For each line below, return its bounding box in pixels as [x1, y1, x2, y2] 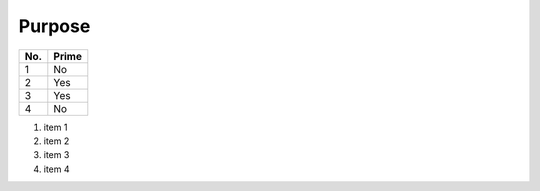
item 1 [43, 121, 68, 133]
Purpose [18, 15, 91, 37]
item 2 [43, 135, 70, 147]
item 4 [43, 163, 70, 175]
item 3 [43, 149, 70, 161]
